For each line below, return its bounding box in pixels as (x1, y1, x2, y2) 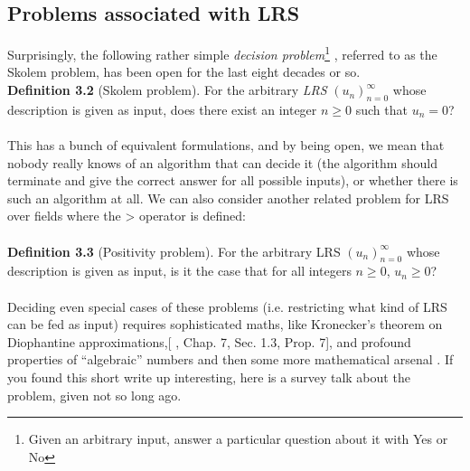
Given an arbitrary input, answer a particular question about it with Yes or (28, 429, 448, 448)
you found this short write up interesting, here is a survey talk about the (7, 367, 410, 386)
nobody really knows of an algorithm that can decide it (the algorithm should (7, 153, 437, 172)
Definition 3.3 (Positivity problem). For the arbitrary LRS (7, 241, 341, 260)
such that (355, 99, 408, 118)
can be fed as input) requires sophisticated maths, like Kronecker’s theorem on (7, 315, 443, 334)
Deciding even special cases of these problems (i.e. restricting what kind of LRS (7, 297, 447, 316)
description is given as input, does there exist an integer (7, 99, 317, 118)
